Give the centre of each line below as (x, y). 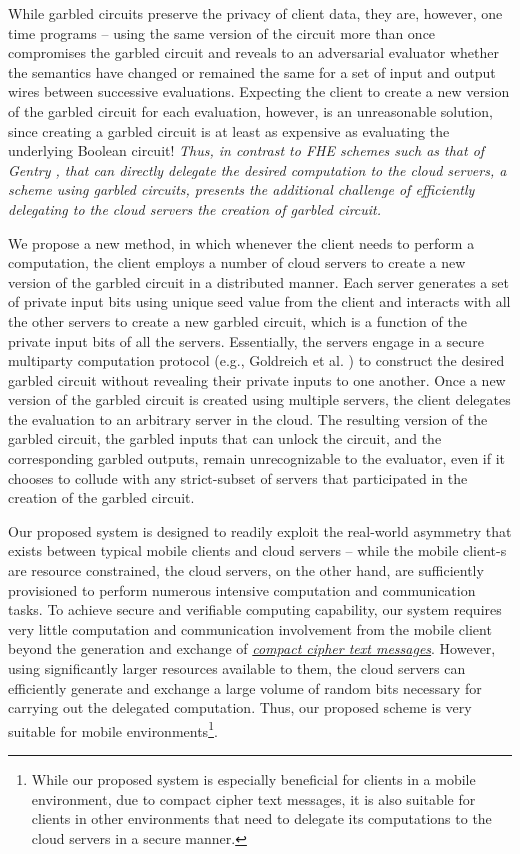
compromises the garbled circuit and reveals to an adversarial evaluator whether (253, 52)
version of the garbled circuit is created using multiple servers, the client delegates (259, 399)
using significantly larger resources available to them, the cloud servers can (237, 668)
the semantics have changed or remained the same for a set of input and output (252, 71)
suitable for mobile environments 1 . (113, 729)
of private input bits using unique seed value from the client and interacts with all (259, 301)
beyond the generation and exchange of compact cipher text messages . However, (252, 648)
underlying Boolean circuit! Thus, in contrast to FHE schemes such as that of (246, 150)
